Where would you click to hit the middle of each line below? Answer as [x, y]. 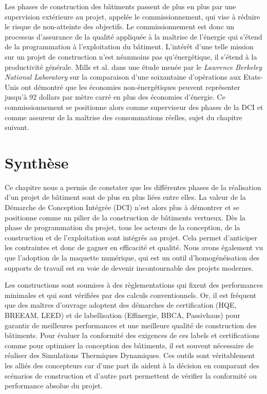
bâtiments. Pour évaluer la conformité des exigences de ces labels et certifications [132, 335]
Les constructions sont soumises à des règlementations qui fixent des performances [134, 285]
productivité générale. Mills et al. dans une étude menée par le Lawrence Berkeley [133, 67]
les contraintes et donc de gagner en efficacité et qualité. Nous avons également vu [134, 247]
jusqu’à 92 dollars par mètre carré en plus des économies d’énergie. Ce [115, 97]
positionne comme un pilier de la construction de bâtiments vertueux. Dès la [125, 217]
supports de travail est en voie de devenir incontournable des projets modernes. [129, 267]
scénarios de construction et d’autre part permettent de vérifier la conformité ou [131, 375]
